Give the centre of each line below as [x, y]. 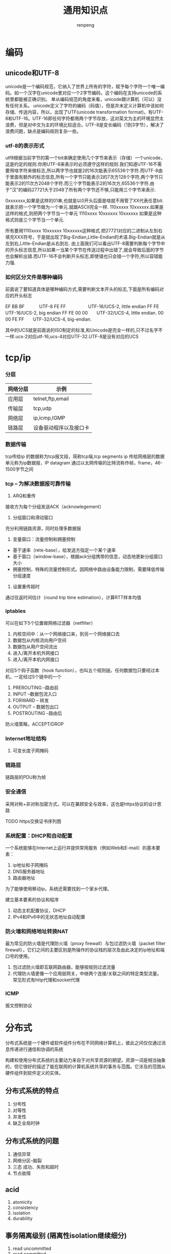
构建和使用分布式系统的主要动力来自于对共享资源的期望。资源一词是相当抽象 [85, 1060]
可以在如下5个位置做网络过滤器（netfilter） [50, 623]
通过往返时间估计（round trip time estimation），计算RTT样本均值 [73, 598]
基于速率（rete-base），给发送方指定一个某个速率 [64, 550]
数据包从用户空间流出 [35, 646]
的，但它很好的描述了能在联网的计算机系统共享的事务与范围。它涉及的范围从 [85, 1067]
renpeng [85, 25]
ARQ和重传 [24, 496]
